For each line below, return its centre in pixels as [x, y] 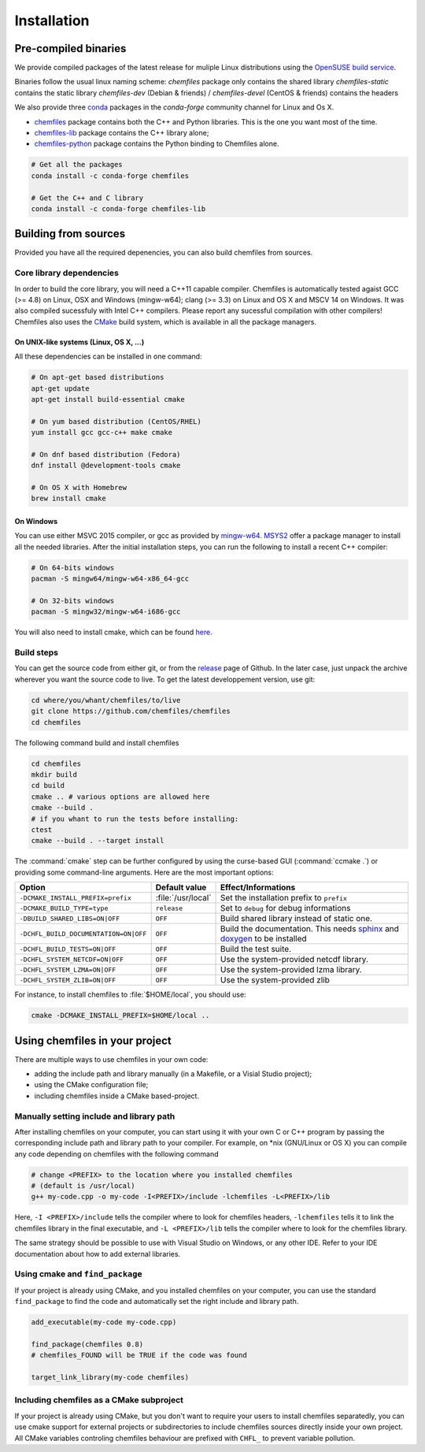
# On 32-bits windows [73, 600]
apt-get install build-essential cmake [108, 399]
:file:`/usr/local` [183, 898]
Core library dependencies [67, 273]
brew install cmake [68, 499]
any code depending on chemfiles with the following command [117, 1153]
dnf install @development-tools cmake [106, 466]
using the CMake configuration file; [91, 1085]
